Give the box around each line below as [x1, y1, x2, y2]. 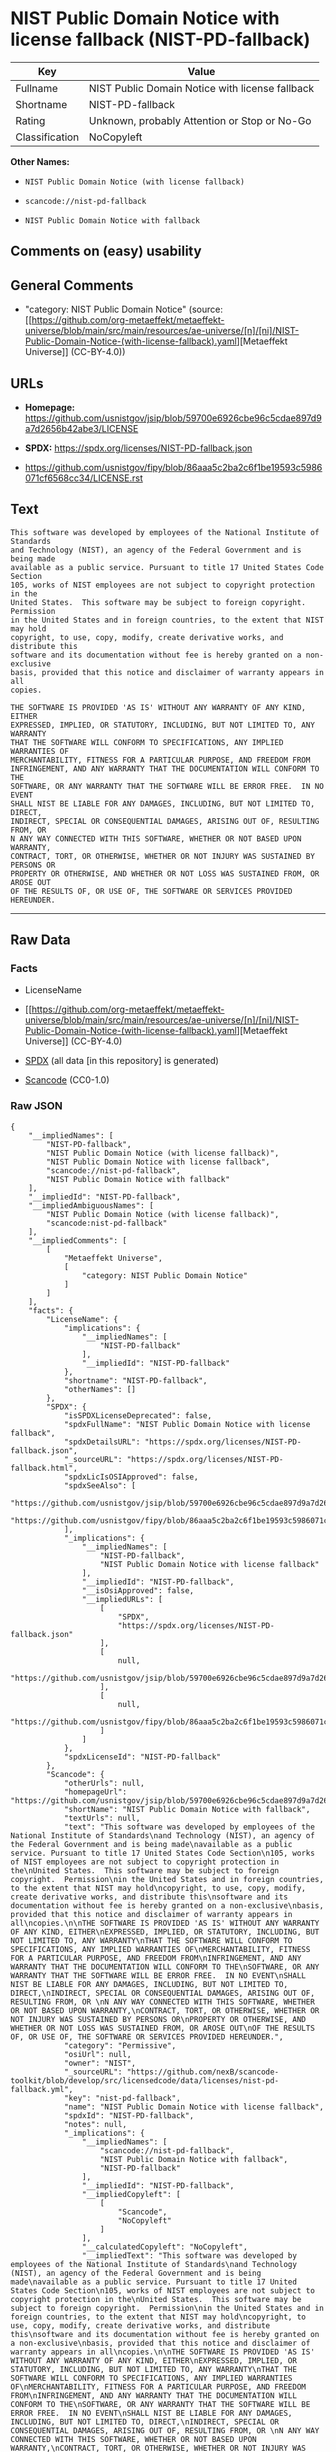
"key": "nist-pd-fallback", [63, 2093, 182, 2103]
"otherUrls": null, [63, 1778, 145, 1788]
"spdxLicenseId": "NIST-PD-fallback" [63, 1752, 222, 1762]
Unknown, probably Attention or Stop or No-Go [88, 113, 312, 127]
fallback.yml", [10, 2084, 74, 2094]
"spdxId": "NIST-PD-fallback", [63, 2110, 195, 2121]
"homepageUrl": [63, 1787, 128, 1797]
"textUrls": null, [63, 1813, 141, 1823]
